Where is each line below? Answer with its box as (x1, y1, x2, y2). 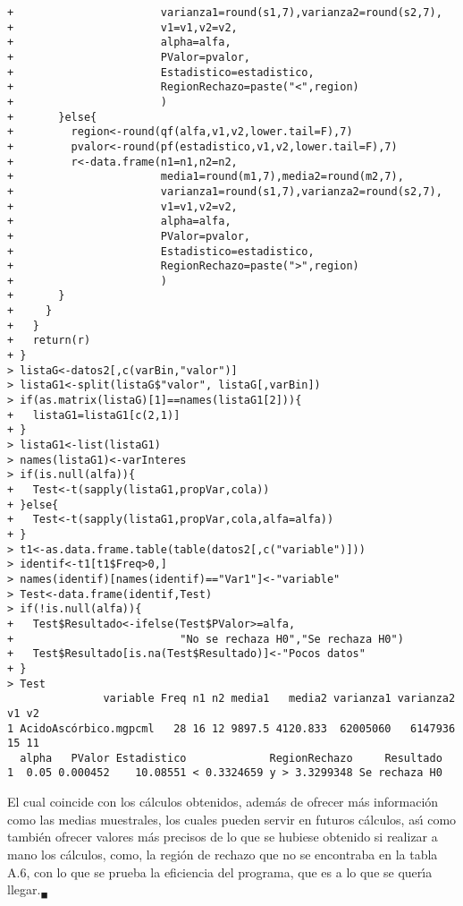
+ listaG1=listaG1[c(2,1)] (7, 408, 181, 422)
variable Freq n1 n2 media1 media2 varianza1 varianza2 (103, 692, 456, 705)
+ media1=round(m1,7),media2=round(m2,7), (7, 170, 404, 184)
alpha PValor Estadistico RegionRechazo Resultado (20, 751, 442, 765)
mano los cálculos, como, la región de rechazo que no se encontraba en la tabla (7, 844, 438, 863)
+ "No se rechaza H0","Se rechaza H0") (7, 632, 404, 645)
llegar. (7, 880, 41, 899)
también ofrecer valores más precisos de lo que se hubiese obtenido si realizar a (7, 827, 438, 846)
